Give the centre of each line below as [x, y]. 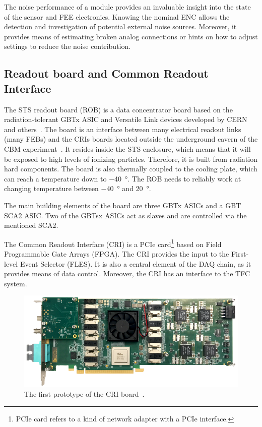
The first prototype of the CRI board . [84, 394]
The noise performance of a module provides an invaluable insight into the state [127, 7]
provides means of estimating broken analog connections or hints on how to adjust [131, 36]
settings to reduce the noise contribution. [68, 46]
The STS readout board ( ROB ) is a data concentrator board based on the [118, 109]
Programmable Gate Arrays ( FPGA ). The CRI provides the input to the [117, 253]
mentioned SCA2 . [31, 225]
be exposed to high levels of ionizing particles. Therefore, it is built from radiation [131, 159]
